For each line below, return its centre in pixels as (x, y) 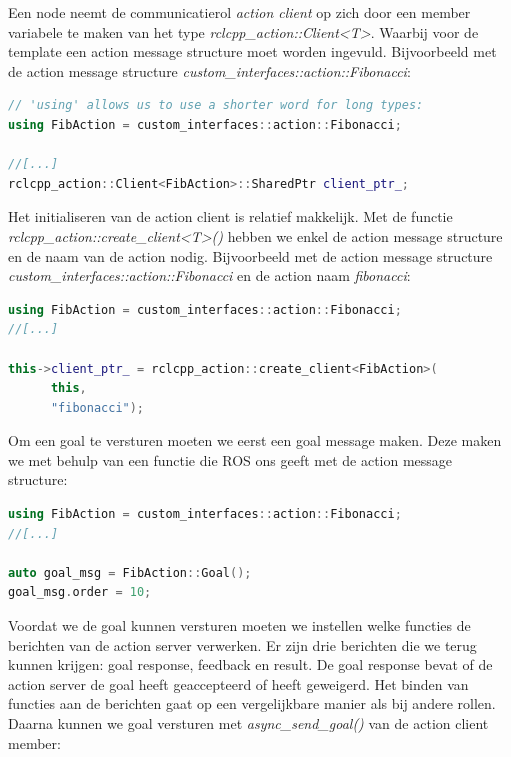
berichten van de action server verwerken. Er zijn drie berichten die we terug (242, 644)
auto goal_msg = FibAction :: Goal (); (130, 572)
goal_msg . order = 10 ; (80, 592)
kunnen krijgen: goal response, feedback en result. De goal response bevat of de (250, 664)
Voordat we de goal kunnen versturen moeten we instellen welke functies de (239, 625)
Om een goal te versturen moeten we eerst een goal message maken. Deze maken (255, 440)
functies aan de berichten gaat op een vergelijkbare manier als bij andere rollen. (252, 703)
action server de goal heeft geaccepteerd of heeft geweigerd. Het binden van (238, 683)
